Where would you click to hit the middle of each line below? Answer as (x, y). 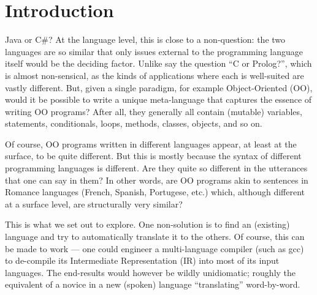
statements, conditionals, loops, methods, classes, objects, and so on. (134, 123)
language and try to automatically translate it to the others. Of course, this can (155, 237)
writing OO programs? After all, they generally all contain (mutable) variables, (154, 111)
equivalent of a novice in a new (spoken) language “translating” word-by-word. (153, 284)
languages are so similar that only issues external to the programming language (154, 51)
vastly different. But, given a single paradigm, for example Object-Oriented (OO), (159, 87)
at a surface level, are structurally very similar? (94, 204)
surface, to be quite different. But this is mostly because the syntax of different (153, 156)
